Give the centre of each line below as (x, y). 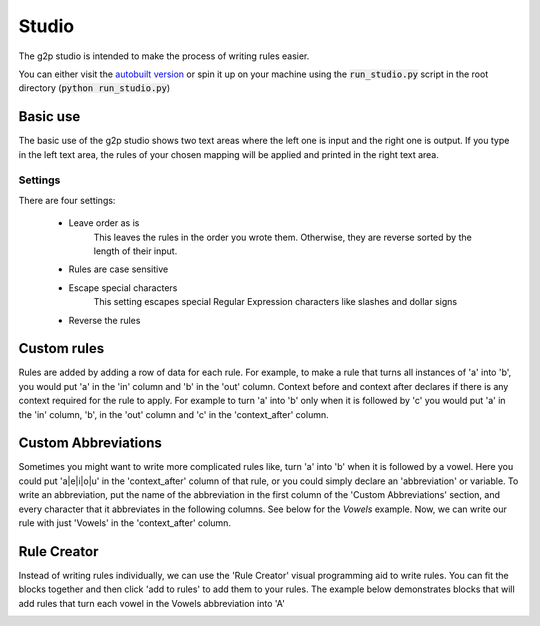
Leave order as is (104, 223)
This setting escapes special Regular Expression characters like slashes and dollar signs (275, 302)
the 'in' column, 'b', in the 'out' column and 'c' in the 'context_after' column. (173, 414)
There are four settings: (67, 200)
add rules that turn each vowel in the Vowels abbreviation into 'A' (151, 603)
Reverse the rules (104, 320)
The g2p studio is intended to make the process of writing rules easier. (164, 56)
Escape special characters (123, 287)
